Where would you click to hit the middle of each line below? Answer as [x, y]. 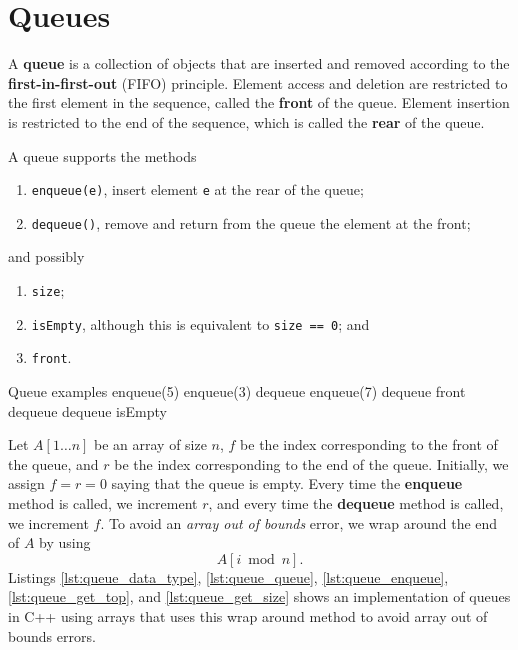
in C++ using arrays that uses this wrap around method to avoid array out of [248, 615]
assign [26, 483]
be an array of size [150, 444]
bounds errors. [52, 635]
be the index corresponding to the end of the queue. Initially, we [311, 463]
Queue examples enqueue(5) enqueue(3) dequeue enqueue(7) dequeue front [237, 390]
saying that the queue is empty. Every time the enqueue [287, 483]
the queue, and [53, 463]
